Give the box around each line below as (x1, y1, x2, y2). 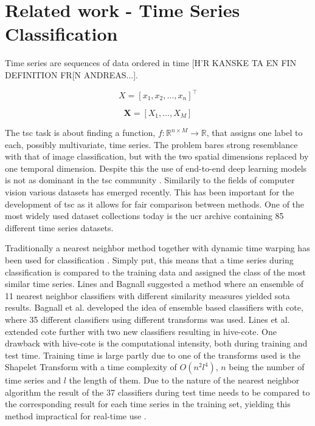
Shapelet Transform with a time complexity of (5, 360, 177, 373)
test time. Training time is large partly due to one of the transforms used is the (5, 348, 300, 361)
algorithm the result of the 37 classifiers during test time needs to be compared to (5, 385, 310, 398)
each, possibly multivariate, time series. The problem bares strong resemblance (5, 138, 298, 150)
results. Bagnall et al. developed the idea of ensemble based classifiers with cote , (5, 301, 303, 314)
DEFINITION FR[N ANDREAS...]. (5, 68, 138, 81)
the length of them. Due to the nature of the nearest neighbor (69, 374, 300, 387)
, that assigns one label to (206, 126, 303, 138)
